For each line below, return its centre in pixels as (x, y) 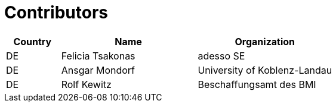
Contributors (56, 12)
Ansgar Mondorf (98, 70)
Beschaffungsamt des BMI (257, 84)
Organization (265, 41)
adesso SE (221, 56)
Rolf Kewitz (86, 84)
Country (33, 41)
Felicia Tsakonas (98, 56)
